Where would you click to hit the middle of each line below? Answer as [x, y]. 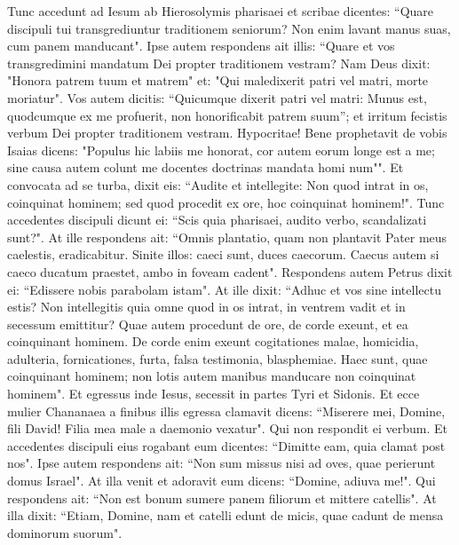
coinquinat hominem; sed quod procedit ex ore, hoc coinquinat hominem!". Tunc [226, 202]
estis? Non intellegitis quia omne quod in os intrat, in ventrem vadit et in [206, 307]
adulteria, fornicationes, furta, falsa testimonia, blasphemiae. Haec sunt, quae [218, 358]
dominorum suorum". [65, 532]
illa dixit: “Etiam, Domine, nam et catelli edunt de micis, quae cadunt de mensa [226, 515]
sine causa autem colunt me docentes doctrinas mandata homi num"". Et [206, 167]
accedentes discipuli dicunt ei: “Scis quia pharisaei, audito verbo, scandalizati [217, 220]
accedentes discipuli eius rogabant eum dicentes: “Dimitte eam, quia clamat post [226, 445]
